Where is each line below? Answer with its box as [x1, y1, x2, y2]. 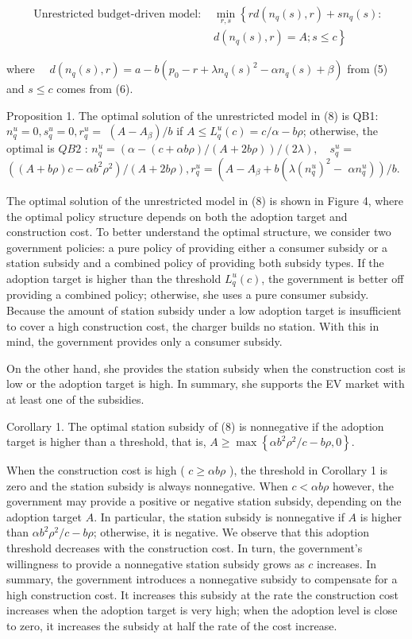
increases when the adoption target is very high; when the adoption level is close [6, 602, 398, 618]
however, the [332, 477, 395, 494]
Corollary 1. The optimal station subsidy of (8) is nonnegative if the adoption [6, 417, 384, 434]
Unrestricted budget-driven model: [33, 9, 202, 21]
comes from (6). [56, 80, 133, 97]
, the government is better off [261, 269, 404, 286]
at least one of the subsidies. [6, 390, 144, 407]
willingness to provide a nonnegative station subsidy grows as [6, 555, 305, 571]
